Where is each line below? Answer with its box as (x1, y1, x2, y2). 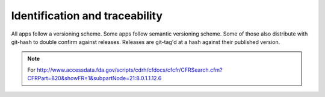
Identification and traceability (11, 9, 162, 22)
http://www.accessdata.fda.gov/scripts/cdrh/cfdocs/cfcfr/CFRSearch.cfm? (37, 66, 223, 74)
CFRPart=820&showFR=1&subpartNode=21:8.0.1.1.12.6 (27, 75, 162, 82)
